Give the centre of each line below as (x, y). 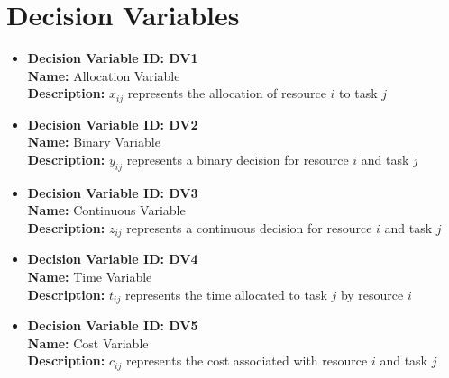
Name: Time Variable (90, 276)
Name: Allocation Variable (104, 75)
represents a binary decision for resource (238, 159)
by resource (372, 294)
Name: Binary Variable (94, 142)
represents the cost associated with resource (247, 360)
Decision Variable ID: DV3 (113, 192)
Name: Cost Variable (88, 342)
